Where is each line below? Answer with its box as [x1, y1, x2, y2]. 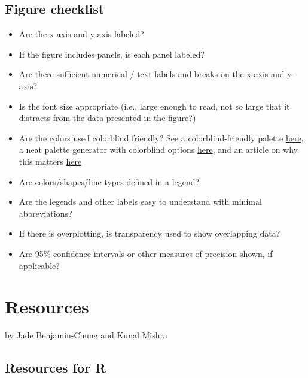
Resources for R [5, 358, 106, 377]
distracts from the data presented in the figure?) [19, 111, 196, 124]
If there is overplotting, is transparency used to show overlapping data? [19, 227, 280, 240]
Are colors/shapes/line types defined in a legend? [19, 175, 200, 188]
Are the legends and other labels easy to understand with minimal [19, 195, 262, 208]
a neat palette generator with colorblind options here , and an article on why [19, 143, 298, 156]
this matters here [19, 155, 82, 167]
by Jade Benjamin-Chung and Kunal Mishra [5, 329, 167, 341]
